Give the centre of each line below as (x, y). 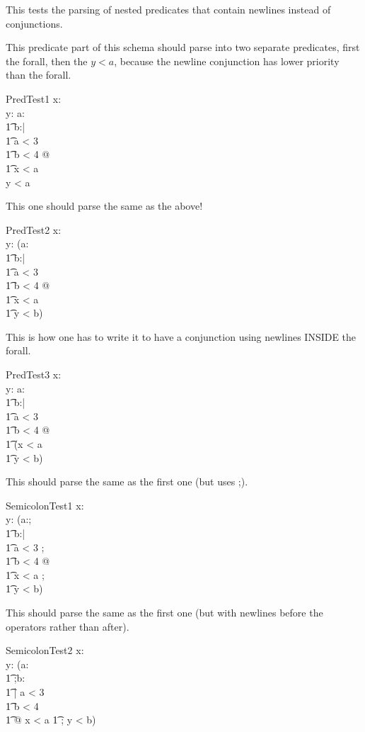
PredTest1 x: (34, 98)
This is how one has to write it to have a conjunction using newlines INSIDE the (181, 336)
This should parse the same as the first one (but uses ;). (127, 482)
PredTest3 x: (34, 375)
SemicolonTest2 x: (45, 650)
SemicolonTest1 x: (45, 505)
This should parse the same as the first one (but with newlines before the (164, 612)
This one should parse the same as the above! (104, 206)
